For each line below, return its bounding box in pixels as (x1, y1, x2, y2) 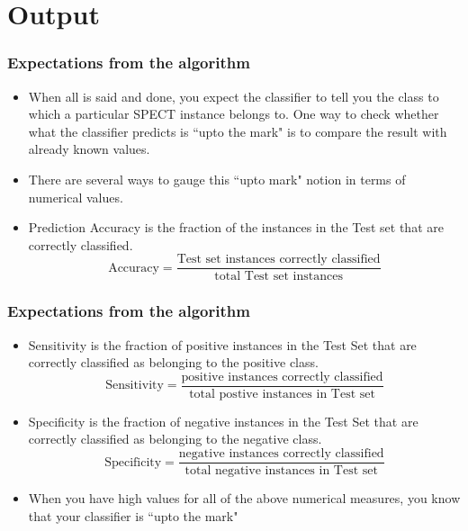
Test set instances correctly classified (176, 253, 381, 266)
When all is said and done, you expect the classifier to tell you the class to (28, 86, 439, 105)
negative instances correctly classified (178, 447, 384, 461)
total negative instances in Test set (184, 464, 378, 478)
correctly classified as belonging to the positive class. (28, 353, 319, 372)
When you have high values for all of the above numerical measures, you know (28, 489, 461, 508)
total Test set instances (214, 270, 343, 283)
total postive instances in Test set (189, 387, 375, 400)
